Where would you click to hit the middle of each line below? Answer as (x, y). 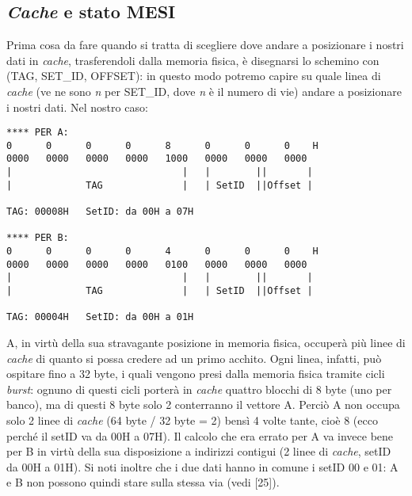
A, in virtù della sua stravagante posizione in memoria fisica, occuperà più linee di (206, 343)
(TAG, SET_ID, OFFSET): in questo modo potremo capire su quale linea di (194, 76)
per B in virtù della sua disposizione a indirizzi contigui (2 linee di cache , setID (199, 451)
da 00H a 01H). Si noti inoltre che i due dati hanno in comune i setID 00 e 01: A (202, 466)
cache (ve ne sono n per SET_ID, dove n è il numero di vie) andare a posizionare (204, 91)
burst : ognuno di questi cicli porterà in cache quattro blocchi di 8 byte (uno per (199, 389)
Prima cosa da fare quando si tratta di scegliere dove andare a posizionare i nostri (205, 45)
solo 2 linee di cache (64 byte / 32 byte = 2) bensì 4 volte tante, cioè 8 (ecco (192, 420)
